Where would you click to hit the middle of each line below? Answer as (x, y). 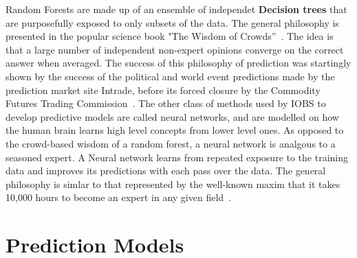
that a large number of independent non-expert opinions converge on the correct (175, 49)
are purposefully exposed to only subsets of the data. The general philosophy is (172, 22)
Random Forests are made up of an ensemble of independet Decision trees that (176, 9)
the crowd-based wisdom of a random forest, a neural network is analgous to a (171, 143)
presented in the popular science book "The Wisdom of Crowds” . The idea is (170, 36)
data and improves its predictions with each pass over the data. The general (166, 171)
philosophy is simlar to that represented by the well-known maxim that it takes (173, 184)
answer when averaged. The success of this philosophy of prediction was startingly (178, 63)
